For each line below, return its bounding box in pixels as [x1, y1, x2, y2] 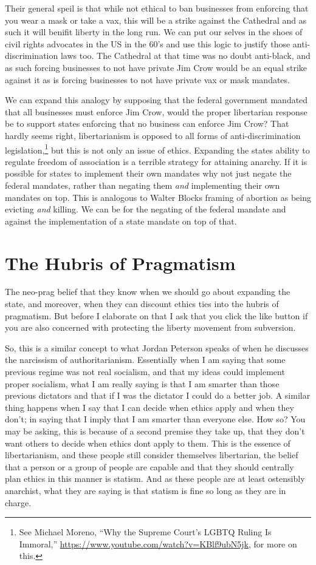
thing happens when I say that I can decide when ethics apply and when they [5, 401, 294, 413]
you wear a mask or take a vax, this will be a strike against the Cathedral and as [5, 13, 307, 26]
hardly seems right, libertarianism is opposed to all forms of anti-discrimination [5, 129, 301, 141]
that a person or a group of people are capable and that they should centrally [5, 460, 294, 473]
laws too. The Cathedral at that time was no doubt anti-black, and [60, 49, 311, 62]
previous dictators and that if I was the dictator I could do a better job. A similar [5, 389, 311, 402]
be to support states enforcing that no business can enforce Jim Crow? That [5, 117, 289, 130]
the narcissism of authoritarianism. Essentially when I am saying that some [5, 353, 286, 366]
